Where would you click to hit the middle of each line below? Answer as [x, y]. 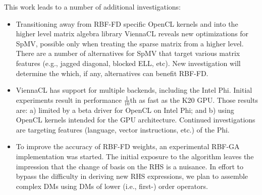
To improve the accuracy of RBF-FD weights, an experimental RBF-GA [128, 146]
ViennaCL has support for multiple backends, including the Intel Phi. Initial [134, 90]
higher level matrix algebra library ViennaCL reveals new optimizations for [132, 34]
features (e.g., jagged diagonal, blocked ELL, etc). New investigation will [128, 63]
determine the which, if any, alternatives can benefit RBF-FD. [112, 73]
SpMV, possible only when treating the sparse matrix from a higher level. [130, 43]
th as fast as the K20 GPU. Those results [194, 100]
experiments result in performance [69, 100]
